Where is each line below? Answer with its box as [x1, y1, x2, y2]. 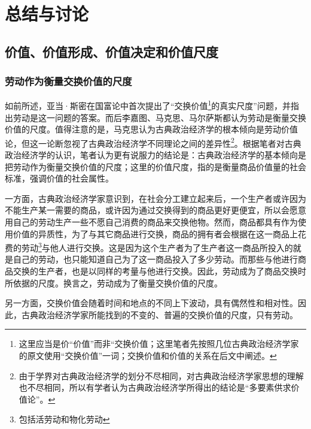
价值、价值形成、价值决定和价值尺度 [5, 42, 218, 61]
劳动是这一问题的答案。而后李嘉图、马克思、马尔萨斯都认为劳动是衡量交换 [13, 111, 306, 123]
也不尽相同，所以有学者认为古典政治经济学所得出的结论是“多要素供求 [19, 381, 291, 394]
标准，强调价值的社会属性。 [5, 172, 114, 185]
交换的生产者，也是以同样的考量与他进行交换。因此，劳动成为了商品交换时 [13, 265, 306, 277]
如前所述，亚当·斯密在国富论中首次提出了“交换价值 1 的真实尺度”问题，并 [5, 98, 291, 112]
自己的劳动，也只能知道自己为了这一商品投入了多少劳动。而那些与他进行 [13, 253, 298, 265]
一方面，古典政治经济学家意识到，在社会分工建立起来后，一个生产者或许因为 [5, 192, 306, 204]
